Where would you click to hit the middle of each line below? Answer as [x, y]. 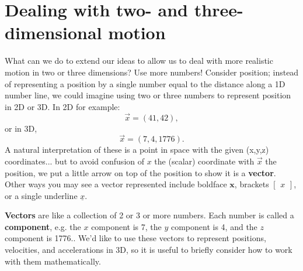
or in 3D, [21, 128]
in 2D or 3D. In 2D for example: [62, 106]
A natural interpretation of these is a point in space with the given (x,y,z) [137, 150]
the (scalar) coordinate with [204, 161]
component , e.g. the [43, 226]
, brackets [252, 184]
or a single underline [41, 195]
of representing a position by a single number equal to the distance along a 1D [145, 83]
